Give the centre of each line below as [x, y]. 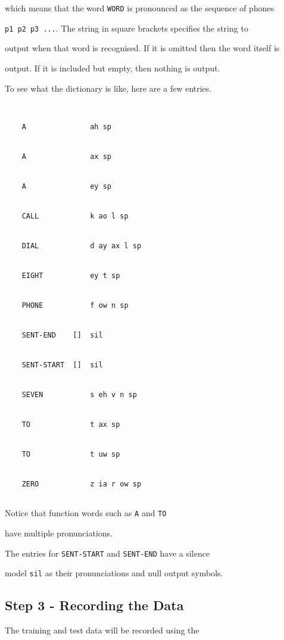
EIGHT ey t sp [71, 276]
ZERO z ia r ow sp [82, 484]
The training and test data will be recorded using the [102, 630]
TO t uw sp [71, 455]
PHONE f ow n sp [75, 306]
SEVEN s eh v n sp [79, 395]
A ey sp [66, 187]
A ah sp [66, 127]
